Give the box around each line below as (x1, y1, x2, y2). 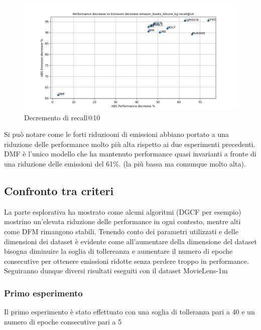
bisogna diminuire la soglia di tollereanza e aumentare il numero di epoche (4, 246, 233, 256)
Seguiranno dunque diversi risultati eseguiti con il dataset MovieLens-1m (4, 265, 228, 276)
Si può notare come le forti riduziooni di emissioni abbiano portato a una (4, 129, 229, 139)
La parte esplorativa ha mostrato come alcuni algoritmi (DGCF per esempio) (4, 206, 241, 217)
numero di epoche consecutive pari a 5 (4, 316, 122, 326)
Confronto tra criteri (4, 183, 114, 198)
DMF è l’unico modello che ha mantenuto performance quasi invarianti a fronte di (4, 148, 256, 159)
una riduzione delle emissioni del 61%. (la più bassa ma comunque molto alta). (4, 158, 246, 169)
